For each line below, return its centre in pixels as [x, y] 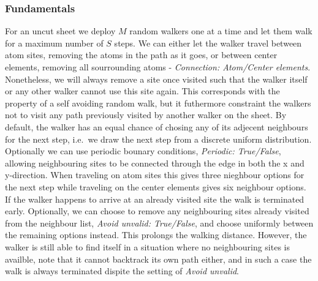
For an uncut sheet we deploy [60, 31]
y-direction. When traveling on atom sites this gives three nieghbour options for [155, 175]
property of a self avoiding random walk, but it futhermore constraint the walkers [158, 103]
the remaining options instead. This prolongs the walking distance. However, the [156, 235]
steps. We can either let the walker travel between [208, 43]
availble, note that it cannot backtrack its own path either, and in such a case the [158, 259]
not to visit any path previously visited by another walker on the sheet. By [146, 115]
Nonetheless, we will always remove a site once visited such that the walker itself [156, 79]
